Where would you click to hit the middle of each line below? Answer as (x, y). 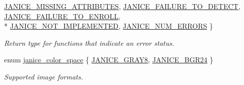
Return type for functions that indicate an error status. (89, 42)
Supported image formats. (44, 76)
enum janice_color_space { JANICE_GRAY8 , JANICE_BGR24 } (109, 60)
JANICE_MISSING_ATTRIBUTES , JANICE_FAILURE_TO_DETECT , (122, 6)
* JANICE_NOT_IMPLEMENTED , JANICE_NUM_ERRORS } (109, 26)
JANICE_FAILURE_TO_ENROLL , (62, 16)
